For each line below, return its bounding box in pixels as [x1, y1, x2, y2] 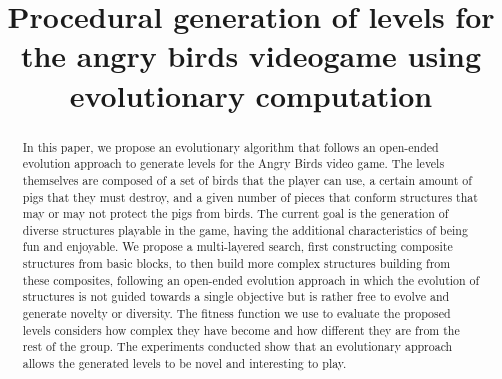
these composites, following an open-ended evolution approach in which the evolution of [22, 271, 480, 288]
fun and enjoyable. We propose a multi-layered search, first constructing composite [22, 238, 453, 255]
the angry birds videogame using [20, 35, 482, 76]
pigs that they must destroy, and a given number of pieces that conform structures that [22, 188, 478, 205]
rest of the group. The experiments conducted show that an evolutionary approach [22, 338, 453, 355]
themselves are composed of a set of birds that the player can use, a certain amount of [22, 171, 472, 188]
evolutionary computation [69, 74, 433, 115]
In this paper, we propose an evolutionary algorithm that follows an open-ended [22, 138, 439, 155]
